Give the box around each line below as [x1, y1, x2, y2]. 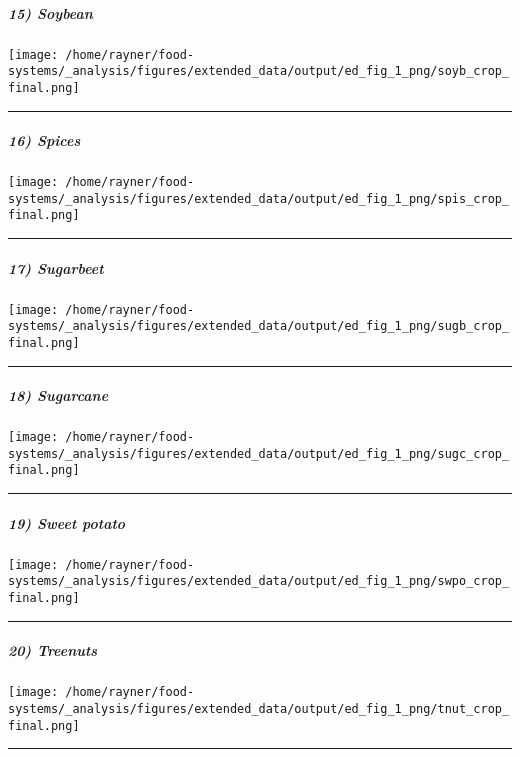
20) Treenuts [8, 640, 98, 661]
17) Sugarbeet [8, 257, 104, 278]
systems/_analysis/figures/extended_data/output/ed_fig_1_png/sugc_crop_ [8, 446, 510, 461]
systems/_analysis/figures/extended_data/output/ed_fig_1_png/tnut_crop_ [8, 701, 510, 716]
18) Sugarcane [8, 385, 109, 406]
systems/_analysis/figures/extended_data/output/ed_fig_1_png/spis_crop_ [8, 191, 510, 206]
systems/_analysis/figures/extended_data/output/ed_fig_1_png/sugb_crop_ [8, 319, 510, 334]
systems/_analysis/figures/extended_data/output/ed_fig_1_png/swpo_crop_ [8, 574, 510, 589]
